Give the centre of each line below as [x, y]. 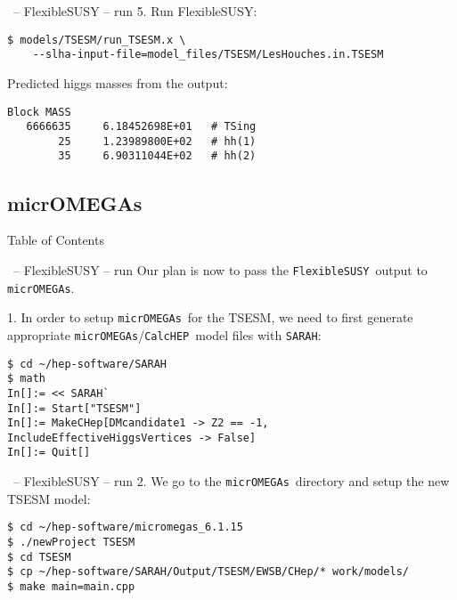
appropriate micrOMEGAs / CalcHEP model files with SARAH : [164, 334]
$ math [26, 379]
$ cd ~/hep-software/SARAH [87, 364]
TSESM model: [49, 498]
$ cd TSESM [39, 557]
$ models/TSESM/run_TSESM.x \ [97, 40]
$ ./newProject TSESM [71, 543]
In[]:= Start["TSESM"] [74, 408]
